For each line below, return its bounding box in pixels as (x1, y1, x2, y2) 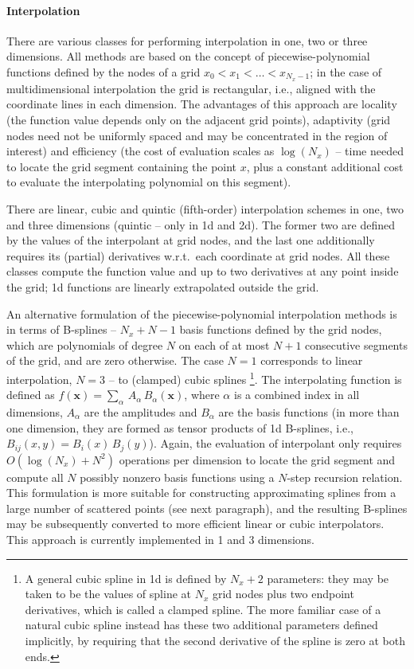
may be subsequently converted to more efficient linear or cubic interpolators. (6, 515, 385, 532)
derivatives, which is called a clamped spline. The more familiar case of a (25, 601, 381, 617)
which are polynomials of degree (6, 336, 163, 353)
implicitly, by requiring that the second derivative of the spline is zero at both (25, 632, 405, 648)
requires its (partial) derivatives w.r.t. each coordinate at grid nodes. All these (6, 247, 390, 264)
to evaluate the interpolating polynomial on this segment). (6, 174, 291, 190)
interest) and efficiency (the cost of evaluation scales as (6, 143, 275, 159)
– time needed (335, 143, 404, 159)
